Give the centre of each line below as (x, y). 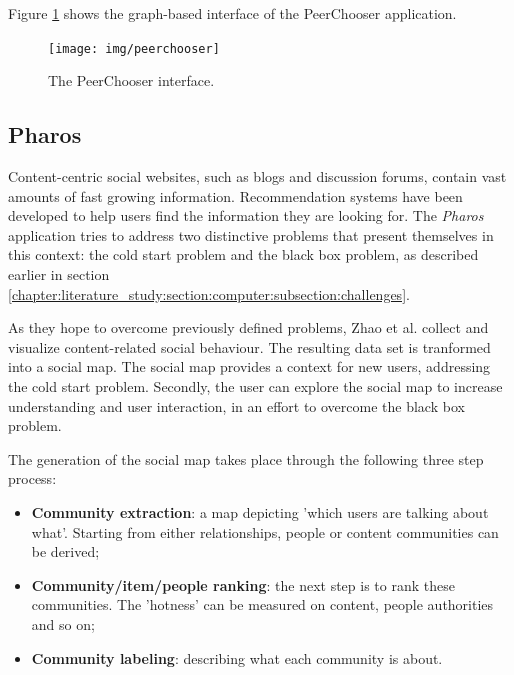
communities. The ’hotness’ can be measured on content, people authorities (262, 604)
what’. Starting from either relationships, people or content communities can (265, 531)
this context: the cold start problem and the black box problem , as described (243, 254)
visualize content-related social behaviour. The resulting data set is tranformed (249, 346)
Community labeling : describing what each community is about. (237, 657)
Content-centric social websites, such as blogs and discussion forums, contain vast (257, 176)
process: (32, 478)
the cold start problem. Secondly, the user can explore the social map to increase (255, 385)
